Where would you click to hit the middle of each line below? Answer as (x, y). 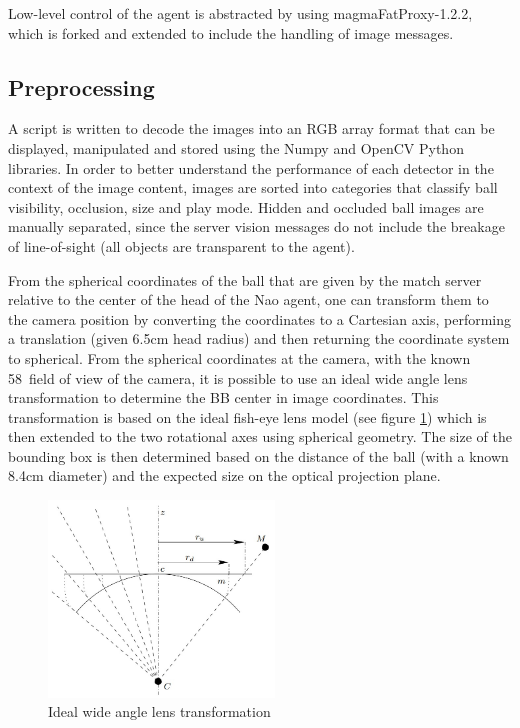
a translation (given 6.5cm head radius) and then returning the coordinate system (259, 338)
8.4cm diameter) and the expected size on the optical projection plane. (224, 475)
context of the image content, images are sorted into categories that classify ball (253, 187)
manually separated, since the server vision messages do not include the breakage (256, 226)
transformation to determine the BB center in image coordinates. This (223, 397)
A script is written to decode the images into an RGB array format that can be (251, 128)
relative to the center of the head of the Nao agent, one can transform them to (248, 299)
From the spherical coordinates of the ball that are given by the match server (245, 279)
